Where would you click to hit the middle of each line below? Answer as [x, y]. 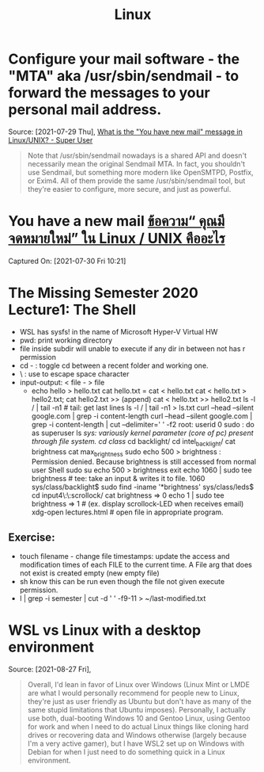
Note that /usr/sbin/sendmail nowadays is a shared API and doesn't [137, 155]
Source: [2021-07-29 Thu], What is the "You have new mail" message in [125, 132]
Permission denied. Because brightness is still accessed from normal [144, 462]
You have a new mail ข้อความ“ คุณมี [117, 222]
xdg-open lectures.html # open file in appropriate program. [127, 512]
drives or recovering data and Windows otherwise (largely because [137, 736]
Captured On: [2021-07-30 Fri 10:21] [67, 261]
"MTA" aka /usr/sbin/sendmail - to [124, 76]
